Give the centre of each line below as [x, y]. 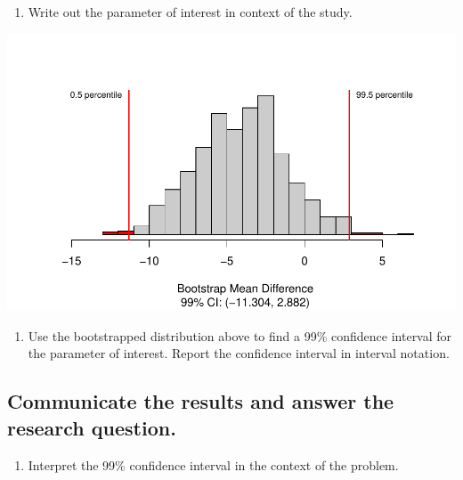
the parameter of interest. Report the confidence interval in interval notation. [239, 353]
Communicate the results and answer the [201, 401]
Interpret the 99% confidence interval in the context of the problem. [213, 464]
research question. [92, 427]
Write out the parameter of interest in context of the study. [190, 12]
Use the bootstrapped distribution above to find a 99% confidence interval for [240, 335]
